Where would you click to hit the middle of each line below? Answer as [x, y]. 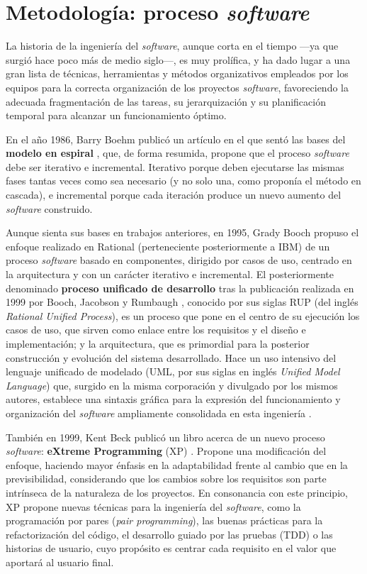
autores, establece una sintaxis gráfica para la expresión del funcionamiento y [173, 399]
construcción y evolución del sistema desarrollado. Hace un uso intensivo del [171, 357]
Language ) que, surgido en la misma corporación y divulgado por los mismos [172, 385]
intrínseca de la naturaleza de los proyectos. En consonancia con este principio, [177, 492]
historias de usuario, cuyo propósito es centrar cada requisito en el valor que [171, 548]
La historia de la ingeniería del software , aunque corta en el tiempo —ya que [172, 46]
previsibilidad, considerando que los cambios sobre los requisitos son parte [166, 479]
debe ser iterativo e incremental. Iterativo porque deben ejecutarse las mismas [175, 166]
